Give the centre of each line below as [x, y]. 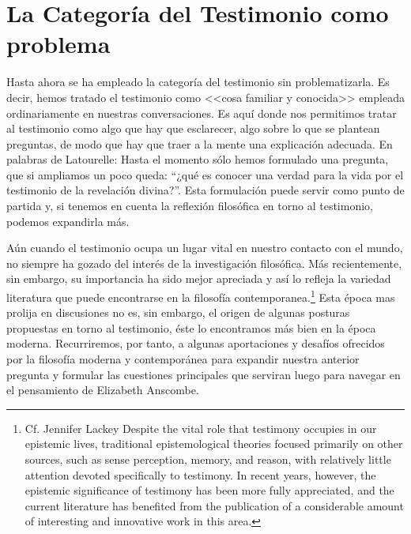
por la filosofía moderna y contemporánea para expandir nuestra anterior [183, 359]
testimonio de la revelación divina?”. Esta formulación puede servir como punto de [205, 190]
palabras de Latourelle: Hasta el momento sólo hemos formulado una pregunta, [198, 159]
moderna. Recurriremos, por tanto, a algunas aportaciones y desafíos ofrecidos [196, 343]
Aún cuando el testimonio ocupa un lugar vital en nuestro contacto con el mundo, [205, 248]
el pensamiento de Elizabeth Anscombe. [103, 390]
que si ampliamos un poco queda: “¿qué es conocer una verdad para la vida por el [205, 174]
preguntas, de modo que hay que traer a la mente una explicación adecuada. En [200, 143]
